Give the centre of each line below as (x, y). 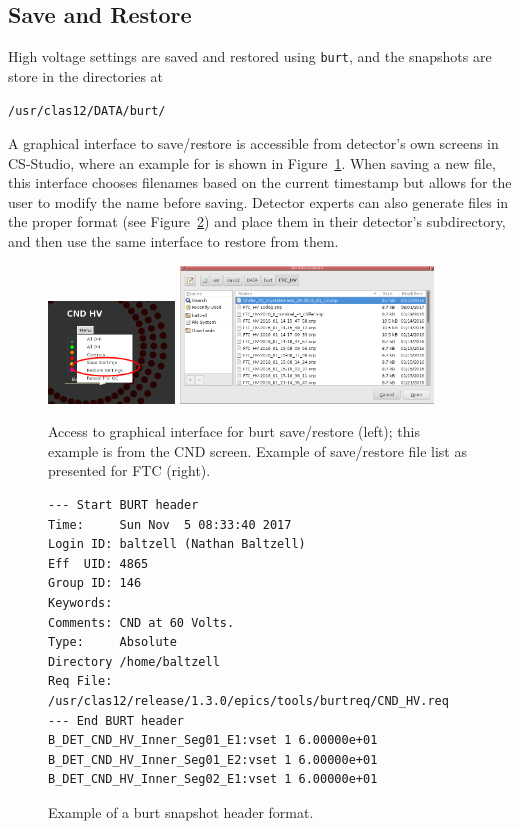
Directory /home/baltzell (134, 661)
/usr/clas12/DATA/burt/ (87, 111)
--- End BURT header (116, 720)
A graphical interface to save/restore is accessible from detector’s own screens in (253, 143)
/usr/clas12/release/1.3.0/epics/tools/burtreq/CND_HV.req (248, 700)
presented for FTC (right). (129, 470)
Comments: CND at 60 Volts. (141, 622)
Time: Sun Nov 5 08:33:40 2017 (170, 524)
